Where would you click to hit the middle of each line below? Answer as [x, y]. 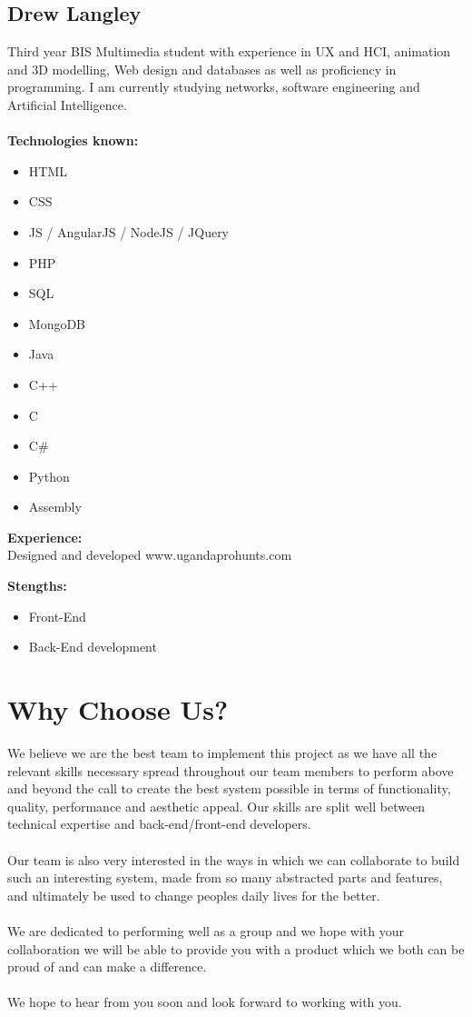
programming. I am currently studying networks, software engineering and [214, 87]
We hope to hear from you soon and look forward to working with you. [205, 1002]
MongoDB [57, 323]
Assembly [55, 507]
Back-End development [93, 647]
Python [49, 476]
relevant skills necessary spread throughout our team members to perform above [231, 770]
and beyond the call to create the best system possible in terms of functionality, [229, 788]
